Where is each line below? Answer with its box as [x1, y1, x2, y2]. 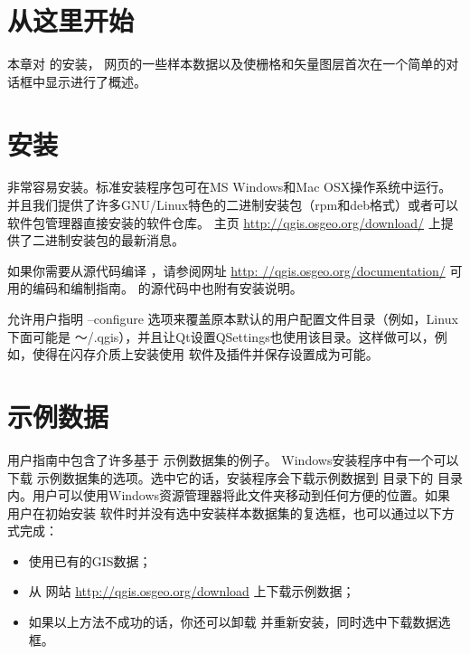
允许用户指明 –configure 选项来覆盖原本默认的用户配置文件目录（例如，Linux [7, 309, 458, 327]
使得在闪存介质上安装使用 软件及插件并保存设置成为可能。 [32, 345, 379, 364]
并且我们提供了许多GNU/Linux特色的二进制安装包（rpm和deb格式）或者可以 [7, 195, 458, 214]
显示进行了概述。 [44, 71, 146, 90]
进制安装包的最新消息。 [44, 231, 184, 250]
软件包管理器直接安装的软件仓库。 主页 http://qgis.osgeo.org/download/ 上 [7, 213, 441, 232]
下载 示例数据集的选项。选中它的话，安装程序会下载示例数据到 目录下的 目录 [7, 468, 463, 487]
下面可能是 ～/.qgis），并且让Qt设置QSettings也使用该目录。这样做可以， [7, 327, 435, 346]
